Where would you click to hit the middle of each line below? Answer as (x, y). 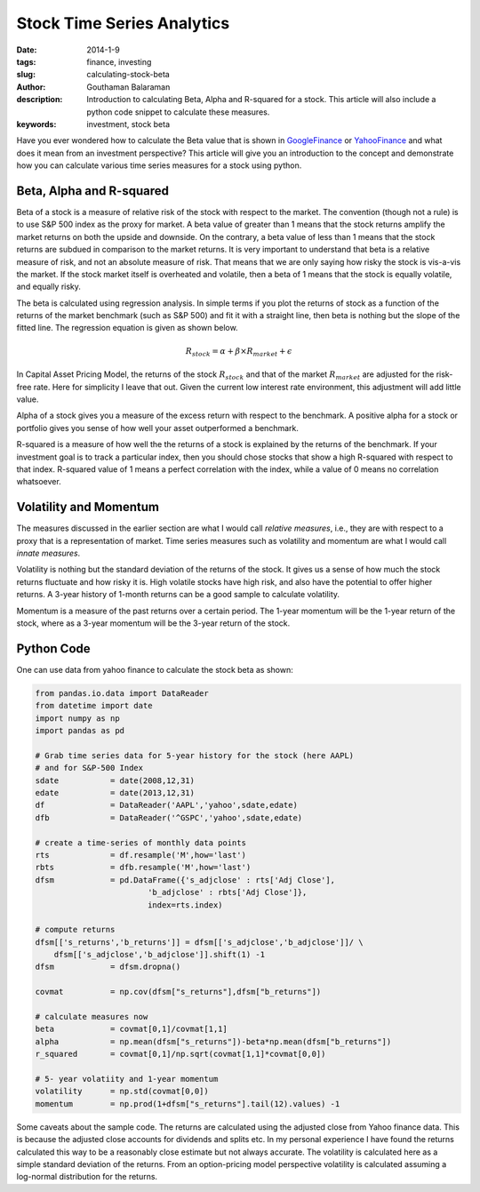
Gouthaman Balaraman (128, 87)
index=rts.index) (185, 905)
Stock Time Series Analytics (123, 23)
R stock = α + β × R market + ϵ (239, 352)
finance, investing (119, 61)
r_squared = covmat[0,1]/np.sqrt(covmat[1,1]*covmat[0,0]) (180, 1054)
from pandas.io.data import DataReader (122, 693)
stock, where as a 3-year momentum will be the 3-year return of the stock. (153, 623)
